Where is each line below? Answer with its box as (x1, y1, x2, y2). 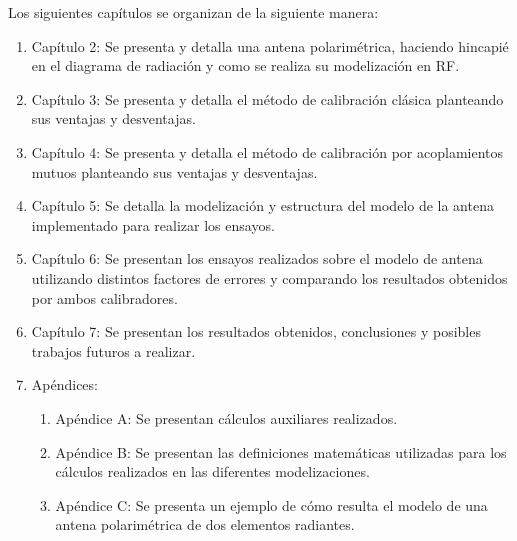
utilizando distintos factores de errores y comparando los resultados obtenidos (31, 267, 508, 288)
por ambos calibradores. (31, 287, 178, 308)
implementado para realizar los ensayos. (31, 214, 275, 235)
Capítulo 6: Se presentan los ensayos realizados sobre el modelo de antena (31, 248, 483, 269)
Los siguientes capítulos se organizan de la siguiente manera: (8, 2, 379, 22)
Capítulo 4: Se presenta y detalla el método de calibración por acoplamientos (31, 141, 504, 162)
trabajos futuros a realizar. (31, 340, 196, 361)
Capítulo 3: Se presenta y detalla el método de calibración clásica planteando (31, 88, 504, 109)
